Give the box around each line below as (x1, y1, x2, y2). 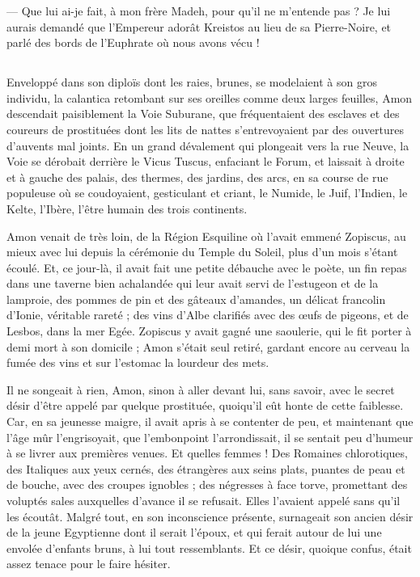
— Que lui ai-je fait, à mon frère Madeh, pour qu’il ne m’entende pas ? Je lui (6, 2, 391, 19)
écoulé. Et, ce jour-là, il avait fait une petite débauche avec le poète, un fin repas (6, 259, 407, 276)
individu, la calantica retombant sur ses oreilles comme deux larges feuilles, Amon (6, 89, 413, 106)
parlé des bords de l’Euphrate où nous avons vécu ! (6, 34, 260, 51)
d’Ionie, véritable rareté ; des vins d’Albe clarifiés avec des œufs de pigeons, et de (6, 306, 409, 323)
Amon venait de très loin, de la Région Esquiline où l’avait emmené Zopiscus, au (6, 227, 406, 244)
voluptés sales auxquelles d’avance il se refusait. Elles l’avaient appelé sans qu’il (6, 492, 401, 509)
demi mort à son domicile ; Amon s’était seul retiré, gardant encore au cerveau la (6, 338, 410, 355)
